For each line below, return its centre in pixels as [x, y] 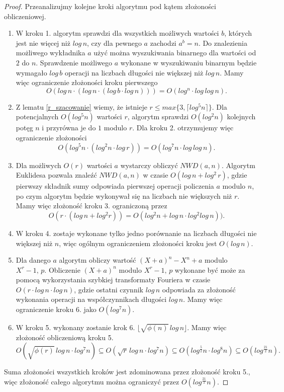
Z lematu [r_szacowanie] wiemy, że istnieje [81, 106]
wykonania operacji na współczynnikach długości [91, 299]
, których [238, 33]
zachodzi [163, 43]
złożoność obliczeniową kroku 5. [65, 337]
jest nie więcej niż [43, 43]
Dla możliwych [38, 165]
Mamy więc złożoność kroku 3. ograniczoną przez [91, 206]
